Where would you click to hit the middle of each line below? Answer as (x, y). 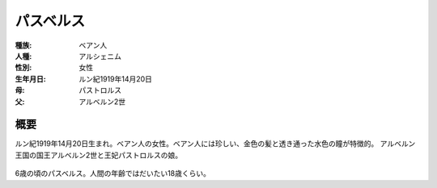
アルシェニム (100, 56)
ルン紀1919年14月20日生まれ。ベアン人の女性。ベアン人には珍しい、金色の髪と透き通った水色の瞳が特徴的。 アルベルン (215, 144)
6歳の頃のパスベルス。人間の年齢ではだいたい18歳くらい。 (112, 173)
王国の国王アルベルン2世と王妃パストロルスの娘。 (99, 155)
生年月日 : (30, 79)
